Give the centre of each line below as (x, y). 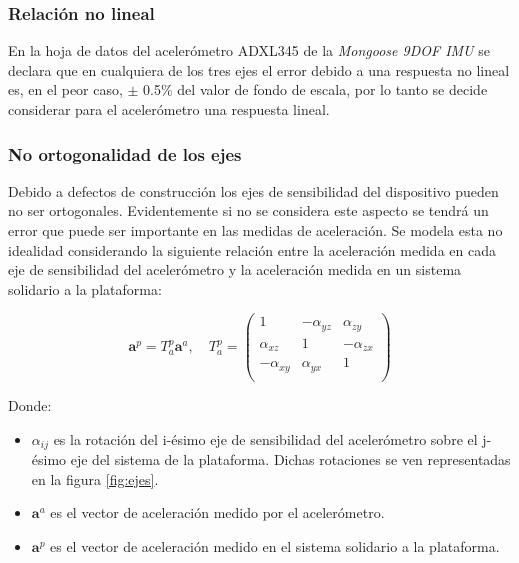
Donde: (30, 404)
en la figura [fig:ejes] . (95, 478)
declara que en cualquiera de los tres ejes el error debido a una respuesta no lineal (259, 69)
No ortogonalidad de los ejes (125, 153)
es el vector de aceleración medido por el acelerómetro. (217, 512)
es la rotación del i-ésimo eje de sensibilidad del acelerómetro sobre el (265, 438)
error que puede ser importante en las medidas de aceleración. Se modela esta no (255, 230)
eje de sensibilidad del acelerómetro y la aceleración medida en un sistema (235, 269)
